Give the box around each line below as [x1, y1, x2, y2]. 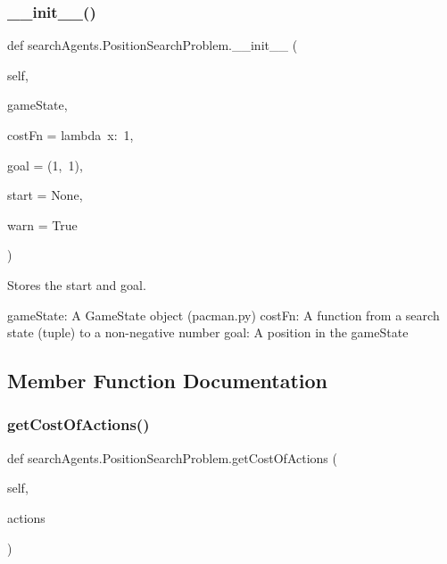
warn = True [7, 215, 78, 234]
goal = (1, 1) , [7, 155, 83, 174]
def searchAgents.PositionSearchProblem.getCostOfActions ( [7, 448, 337, 467]
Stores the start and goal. [7, 275, 146, 294]
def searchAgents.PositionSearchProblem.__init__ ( [7, 36, 298, 54]
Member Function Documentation [7, 367, 328, 394]
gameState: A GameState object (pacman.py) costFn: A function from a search [7, 305, 440, 324]
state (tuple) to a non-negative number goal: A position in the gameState [7, 323, 409, 342]
